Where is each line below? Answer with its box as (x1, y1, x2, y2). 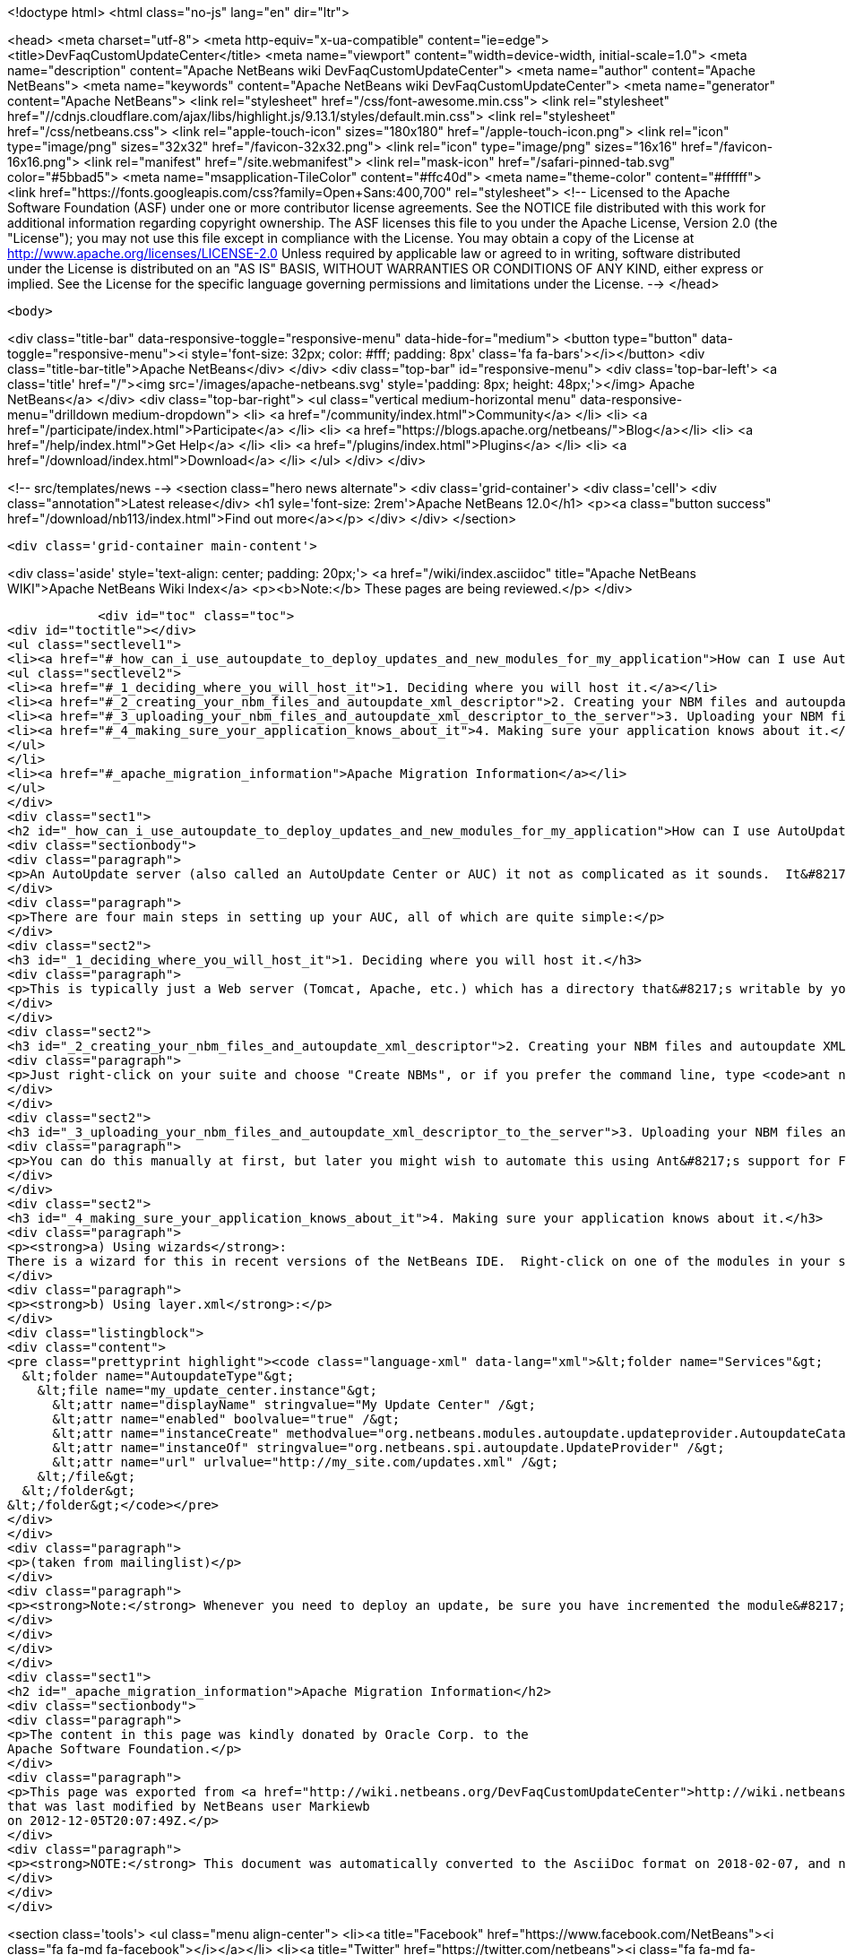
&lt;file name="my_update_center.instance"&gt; (37, 1383, 378, 1397)
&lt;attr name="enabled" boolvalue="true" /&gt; (52, 1412, 401, 1426)
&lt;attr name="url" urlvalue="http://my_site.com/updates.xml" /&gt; (52, 1455, 559, 1469)
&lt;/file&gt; (37, 1469, 136, 1484)
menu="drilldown (7, 407, 109, 422)
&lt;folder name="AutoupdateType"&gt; (22, 1369, 295, 1383)
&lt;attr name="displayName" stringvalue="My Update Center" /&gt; (52, 1397, 537, 1412)
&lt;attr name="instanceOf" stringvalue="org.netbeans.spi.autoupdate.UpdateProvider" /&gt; (52, 1440, 725, 1455)
